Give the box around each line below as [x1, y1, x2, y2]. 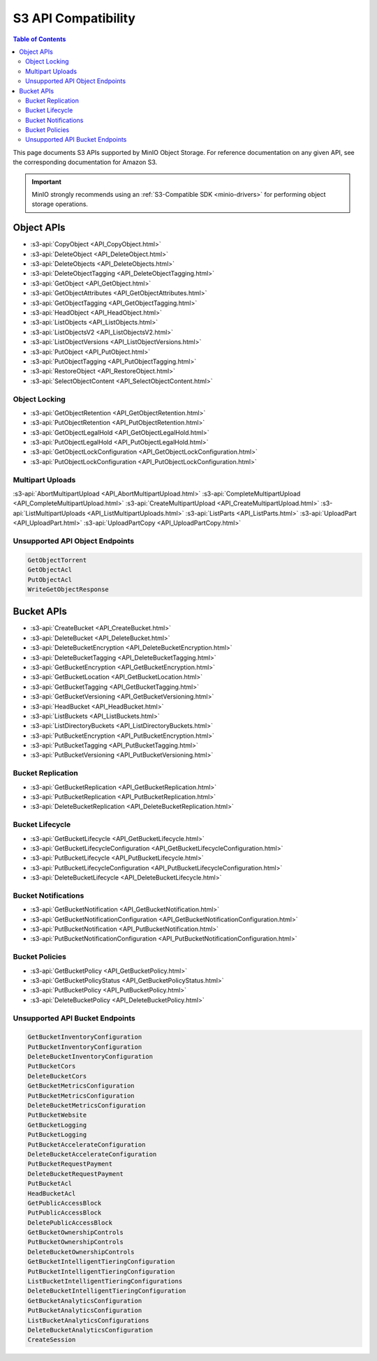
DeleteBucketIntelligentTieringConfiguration [27, 1287, 186, 1295]
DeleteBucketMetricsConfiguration [27, 1101, 146, 1110]
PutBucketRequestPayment [27, 1160, 113, 1168]
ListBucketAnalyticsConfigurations [27, 1316, 149, 1324]
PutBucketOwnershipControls [27, 1238, 124, 1246]
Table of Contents [13, 35, 66, 43]
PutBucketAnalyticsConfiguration [27, 1307, 142, 1315]
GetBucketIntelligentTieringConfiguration [27, 1258, 175, 1266]
